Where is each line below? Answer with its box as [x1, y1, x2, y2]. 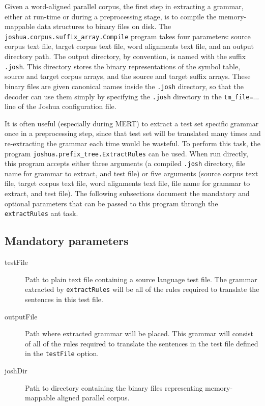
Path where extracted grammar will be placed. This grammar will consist [25, 328, 254, 339]
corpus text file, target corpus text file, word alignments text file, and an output [5, 41, 254, 51]
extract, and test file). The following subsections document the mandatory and [5, 188, 250, 199]
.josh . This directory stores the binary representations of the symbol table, [5, 61, 241, 71]
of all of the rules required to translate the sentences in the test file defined [25, 338, 258, 348]
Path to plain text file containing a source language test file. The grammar [25, 274, 257, 284]
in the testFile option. [25, 348, 99, 359]
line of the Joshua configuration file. [5, 101, 116, 112]
